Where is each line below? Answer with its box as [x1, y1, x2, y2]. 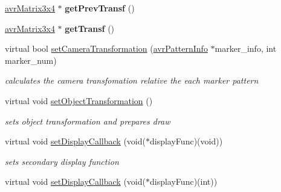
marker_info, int [215, 42, 277, 55]
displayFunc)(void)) [150, 135, 223, 147]
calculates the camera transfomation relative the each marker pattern [5, 74, 259, 87]
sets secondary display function [5, 155, 119, 167]
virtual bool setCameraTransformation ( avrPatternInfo [5, 42, 208, 55]
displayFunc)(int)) [150, 175, 218, 188]
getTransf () [65, 22, 115, 34]
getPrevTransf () [65, 2, 135, 14]
